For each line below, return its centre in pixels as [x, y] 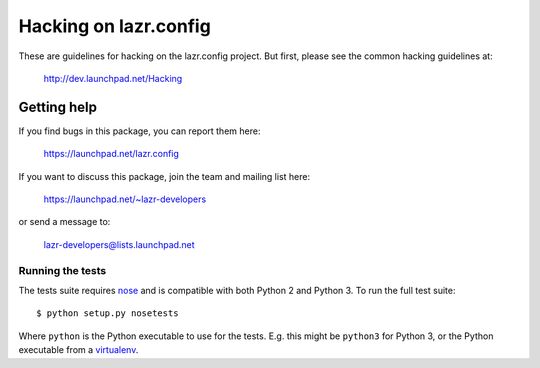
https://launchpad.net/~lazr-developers [125, 199]
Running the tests [62, 270]
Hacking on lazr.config [115, 26]
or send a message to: [64, 222]
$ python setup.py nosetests [107, 313]
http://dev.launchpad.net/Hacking [113, 78]
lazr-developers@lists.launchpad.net [119, 244]
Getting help [57, 106]
